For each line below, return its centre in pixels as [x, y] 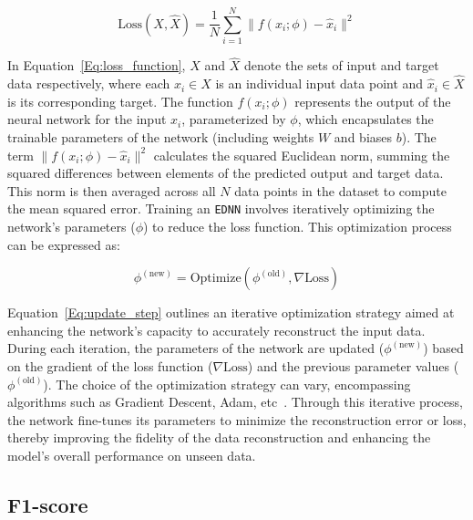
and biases [363, 136]
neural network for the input [87, 119]
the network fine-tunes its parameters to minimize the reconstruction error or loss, [237, 419]
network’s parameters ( [72, 226]
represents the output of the [373, 101]
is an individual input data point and [319, 83]
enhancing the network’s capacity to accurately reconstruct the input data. [216, 330]
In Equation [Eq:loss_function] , [97, 65]
